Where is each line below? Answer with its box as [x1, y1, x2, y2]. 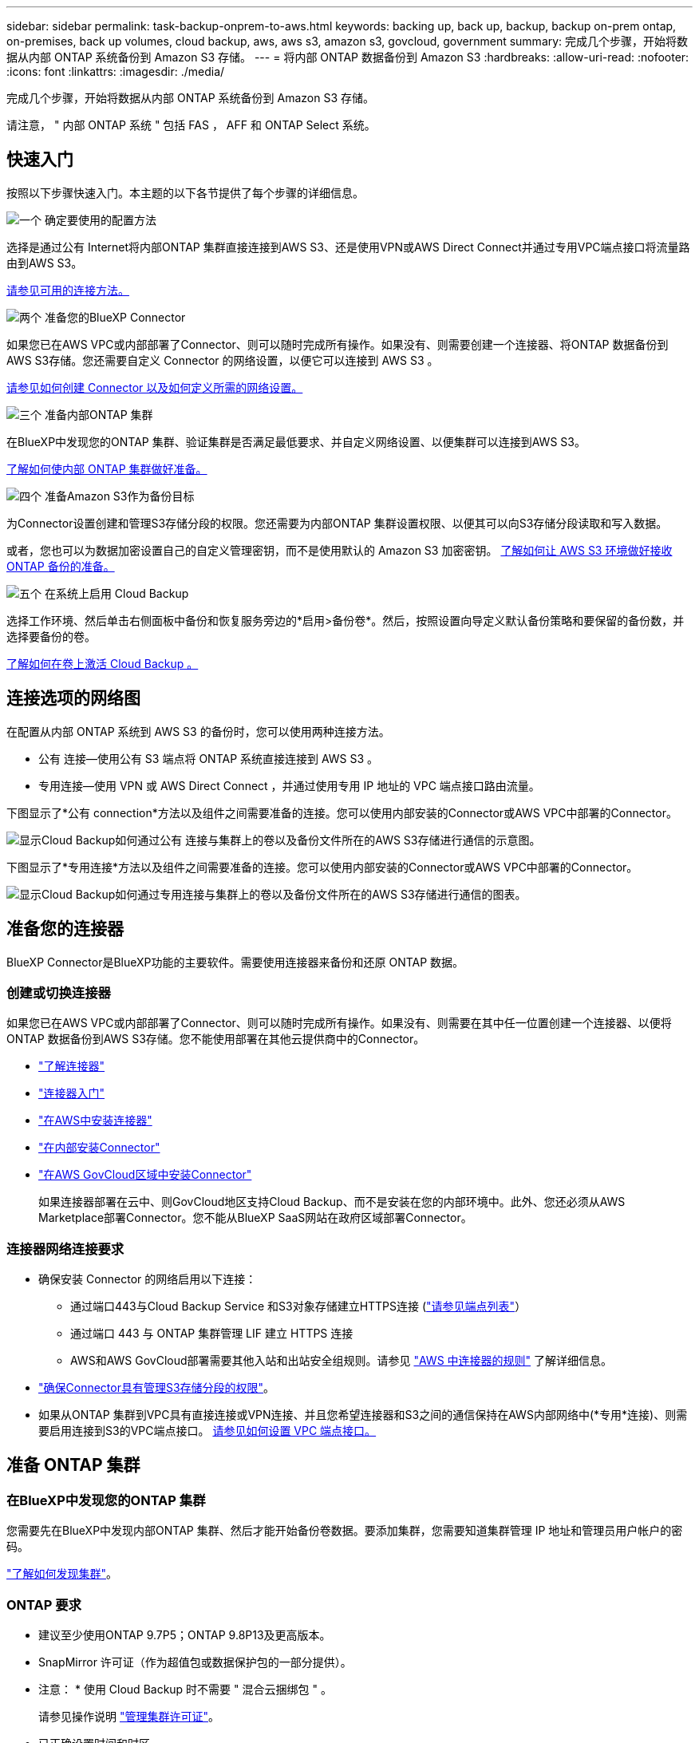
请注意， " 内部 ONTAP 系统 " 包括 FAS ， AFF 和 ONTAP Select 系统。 [6, 118, 376, 132]
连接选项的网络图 [6, 688, 140, 709]
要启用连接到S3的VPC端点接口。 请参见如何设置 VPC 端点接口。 [38, 1424, 377, 1438]
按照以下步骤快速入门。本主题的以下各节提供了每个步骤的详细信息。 [6, 185, 364, 200]
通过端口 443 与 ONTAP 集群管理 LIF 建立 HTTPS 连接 [70, 1326, 353, 1341]
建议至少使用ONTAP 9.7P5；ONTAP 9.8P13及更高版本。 [38, 1628, 331, 1642]
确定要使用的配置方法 [44, 212, 156, 227]
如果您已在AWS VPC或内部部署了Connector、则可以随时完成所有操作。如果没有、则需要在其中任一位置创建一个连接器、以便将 [6, 1016, 672, 1030]
